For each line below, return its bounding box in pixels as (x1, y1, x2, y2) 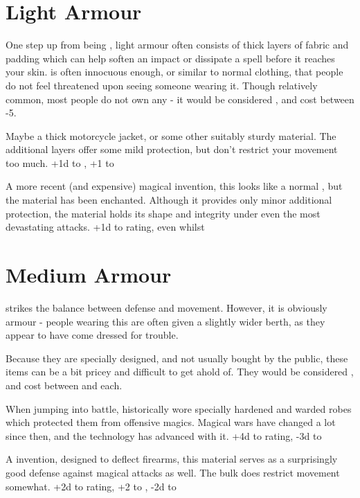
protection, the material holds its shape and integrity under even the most (6, 206, 321, 220)
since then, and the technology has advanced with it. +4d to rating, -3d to (6, 428, 322, 443)
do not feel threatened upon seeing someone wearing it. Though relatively (6, 78, 318, 92)
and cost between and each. (6, 377, 123, 392)
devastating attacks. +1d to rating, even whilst (6, 220, 205, 234)
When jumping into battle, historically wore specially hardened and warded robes (6, 401, 352, 416)
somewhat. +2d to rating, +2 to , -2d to (6, 479, 177, 493)
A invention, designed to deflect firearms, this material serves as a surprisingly (6, 452, 338, 466)
